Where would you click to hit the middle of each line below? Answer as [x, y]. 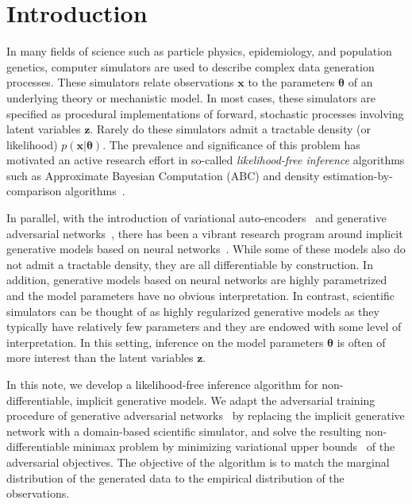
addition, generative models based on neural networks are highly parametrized [197, 280]
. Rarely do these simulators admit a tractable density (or [231, 129]
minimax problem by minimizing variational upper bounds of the [234, 446]
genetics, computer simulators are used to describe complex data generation [191, 66]
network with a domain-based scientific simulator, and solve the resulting [184, 431]
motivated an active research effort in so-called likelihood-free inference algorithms [206, 160]
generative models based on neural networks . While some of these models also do [206, 249]
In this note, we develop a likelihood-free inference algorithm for [162, 384]
